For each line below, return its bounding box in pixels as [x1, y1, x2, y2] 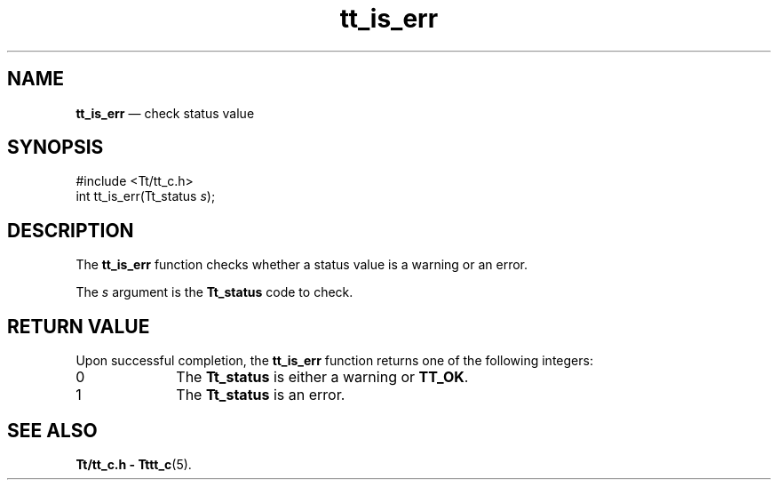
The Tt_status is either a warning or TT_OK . [176, 368, 469, 387]
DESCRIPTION [7, 219, 134, 242]
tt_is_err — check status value [75, 105, 255, 121]
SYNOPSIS [7, 136, 104, 159]
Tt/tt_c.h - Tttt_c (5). [75, 456, 192, 472]
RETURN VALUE [7, 315, 150, 338]
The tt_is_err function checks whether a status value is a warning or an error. [75, 257, 528, 273]
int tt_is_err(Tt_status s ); [75, 188, 216, 204]
